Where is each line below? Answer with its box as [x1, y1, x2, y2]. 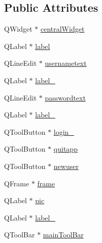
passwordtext [45, 92, 86, 103]
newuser [53, 160, 79, 171]
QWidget [4, 23, 32, 34]
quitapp [53, 143, 78, 154]
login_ [53, 126, 74, 137]
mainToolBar [43, 229, 84, 240]
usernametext [45, 58, 87, 68]
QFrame [4, 178, 29, 188]
